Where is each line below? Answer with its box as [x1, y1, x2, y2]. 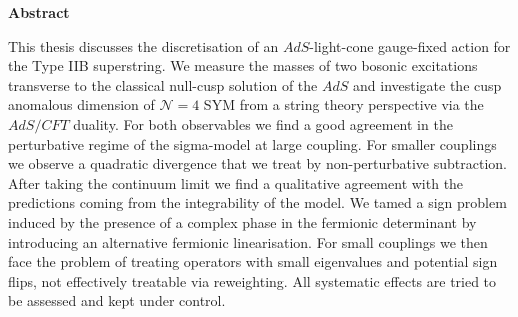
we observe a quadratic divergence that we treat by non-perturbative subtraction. [8, 153, 507, 174]
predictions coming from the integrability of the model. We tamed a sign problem [8, 192, 507, 213]
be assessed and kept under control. [8, 290, 226, 311]
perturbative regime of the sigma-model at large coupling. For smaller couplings [8, 133, 497, 154]
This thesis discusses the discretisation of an [8, 35, 279, 56]
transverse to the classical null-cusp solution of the [8, 74, 318, 95]
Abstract [8, 2, 70, 22]
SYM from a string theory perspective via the [203, 94, 484, 115]
